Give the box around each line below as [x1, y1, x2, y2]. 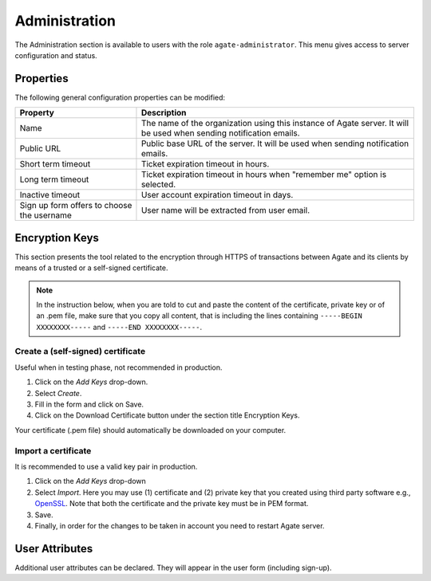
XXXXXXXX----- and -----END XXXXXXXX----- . [36, 322, 203, 332]
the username [19, 210, 72, 221]
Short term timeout [19, 159, 91, 170]
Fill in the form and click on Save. [34, 399, 144, 410]
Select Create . [34, 388, 82, 398]
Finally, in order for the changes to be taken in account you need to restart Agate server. [34, 520, 325, 530]
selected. [140, 179, 176, 190]
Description [140, 108, 187, 119]
